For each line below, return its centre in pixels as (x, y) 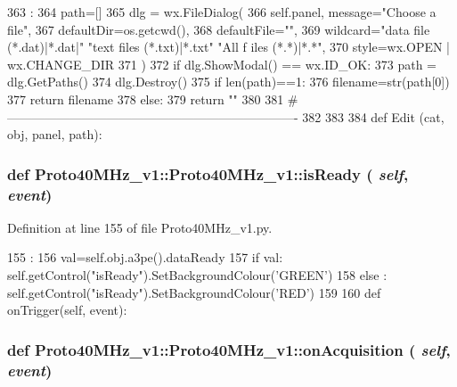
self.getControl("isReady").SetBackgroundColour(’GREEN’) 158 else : (197, 275)
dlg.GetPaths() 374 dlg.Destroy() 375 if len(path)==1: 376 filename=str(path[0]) (228, 82)
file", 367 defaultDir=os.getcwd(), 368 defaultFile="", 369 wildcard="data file (219, 29)
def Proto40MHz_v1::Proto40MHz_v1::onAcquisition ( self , (229, 349)
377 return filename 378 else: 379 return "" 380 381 (146, 99)
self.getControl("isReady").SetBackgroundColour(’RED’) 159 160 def (194, 292)
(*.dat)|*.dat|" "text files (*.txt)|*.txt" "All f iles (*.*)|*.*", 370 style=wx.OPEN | (229, 47)
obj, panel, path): (55, 134)
